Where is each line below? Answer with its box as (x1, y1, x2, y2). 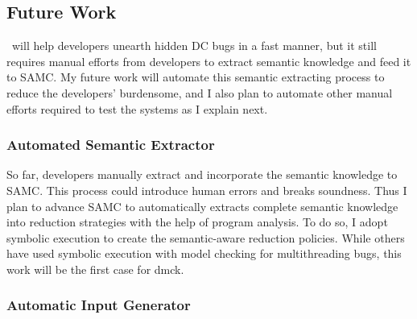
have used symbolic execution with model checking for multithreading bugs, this (6, 245, 402, 262)
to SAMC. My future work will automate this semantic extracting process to (6, 68, 385, 85)
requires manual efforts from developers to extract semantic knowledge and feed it (6, 52, 411, 69)
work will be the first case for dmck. (6, 260, 184, 277)
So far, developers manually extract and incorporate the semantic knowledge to (6, 166, 398, 183)
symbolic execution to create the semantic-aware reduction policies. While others (6, 229, 405, 246)
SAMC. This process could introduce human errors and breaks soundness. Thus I (6, 181, 407, 198)
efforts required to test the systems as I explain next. (6, 100, 268, 117)
